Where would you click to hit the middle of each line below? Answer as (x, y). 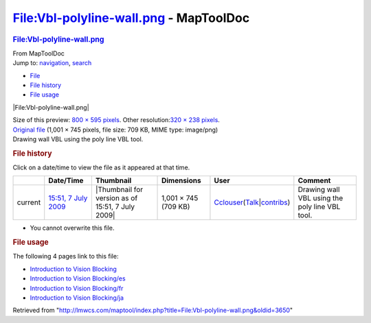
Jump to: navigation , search (52, 63)
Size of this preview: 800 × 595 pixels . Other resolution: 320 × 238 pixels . (116, 120)
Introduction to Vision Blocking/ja (77, 298)
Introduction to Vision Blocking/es (78, 278)
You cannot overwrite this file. (72, 228)
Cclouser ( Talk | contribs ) (252, 202)
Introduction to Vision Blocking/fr (77, 288)
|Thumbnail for (119, 190)
